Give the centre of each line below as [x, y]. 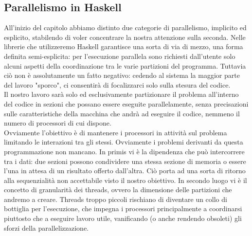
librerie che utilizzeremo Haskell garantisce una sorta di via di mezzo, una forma [124, 46]
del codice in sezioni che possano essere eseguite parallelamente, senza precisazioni [126, 103]
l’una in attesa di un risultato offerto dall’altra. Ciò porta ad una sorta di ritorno [125, 171]
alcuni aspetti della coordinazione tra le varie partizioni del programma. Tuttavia [125, 65]
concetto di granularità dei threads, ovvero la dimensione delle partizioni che [118, 190]
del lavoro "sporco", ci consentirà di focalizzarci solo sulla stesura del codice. [117, 84]
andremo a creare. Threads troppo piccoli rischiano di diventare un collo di [116, 199]
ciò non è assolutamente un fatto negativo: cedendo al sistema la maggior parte [122, 75]
